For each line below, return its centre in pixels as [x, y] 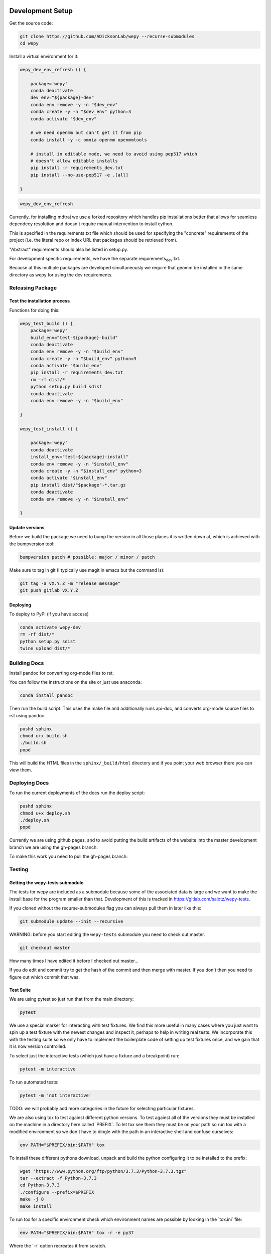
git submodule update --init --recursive [72, 921]
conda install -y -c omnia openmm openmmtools [89, 140]
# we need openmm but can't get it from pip [86, 133]
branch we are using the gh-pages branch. [53, 847]
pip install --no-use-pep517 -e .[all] [80, 175]
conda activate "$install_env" [69, 478]
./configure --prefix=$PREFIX [57, 1192]
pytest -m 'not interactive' [56, 1095]
